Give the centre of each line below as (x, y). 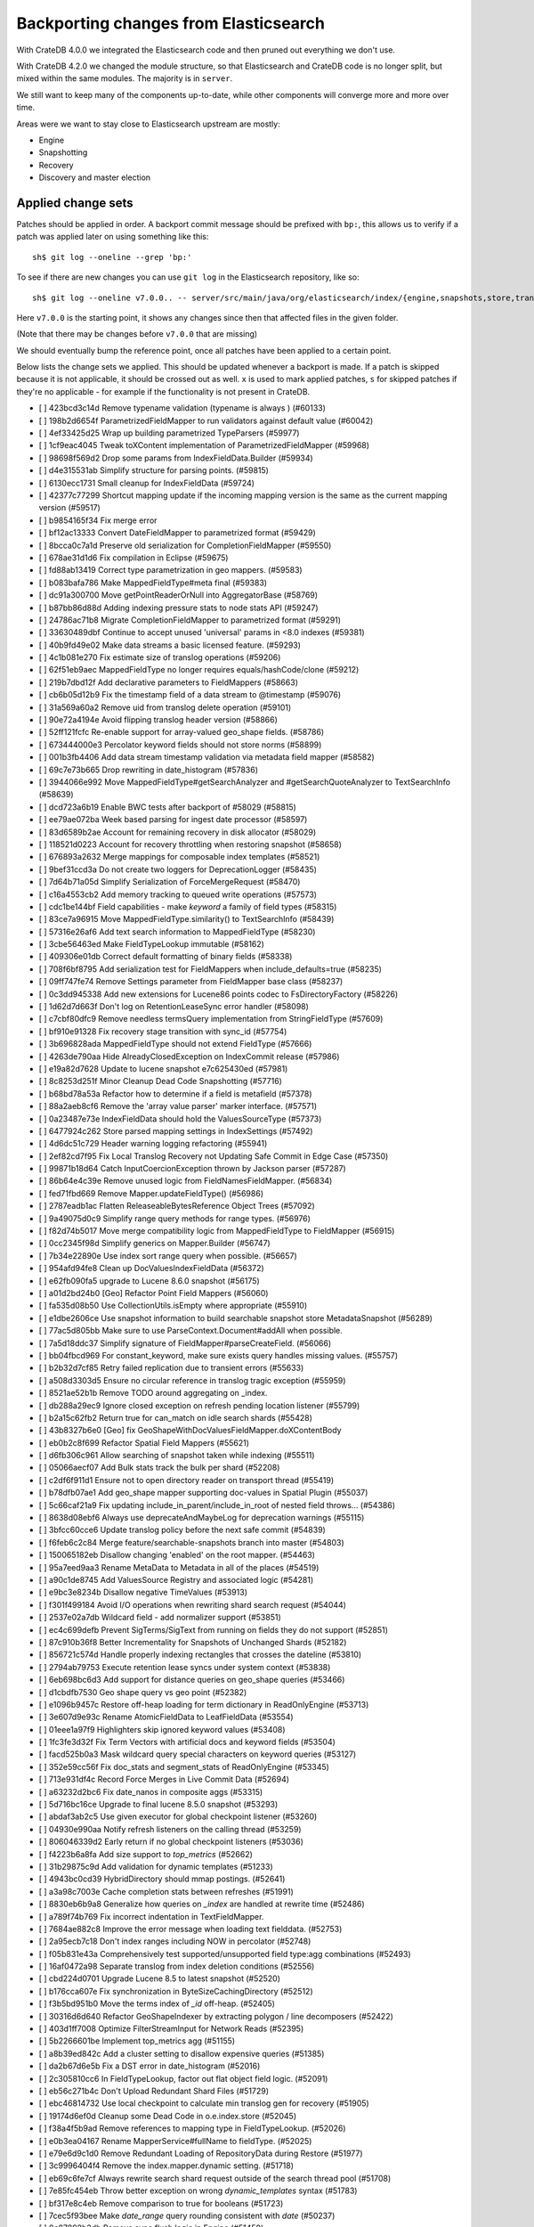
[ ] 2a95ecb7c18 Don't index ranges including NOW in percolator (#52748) (175, 1941)
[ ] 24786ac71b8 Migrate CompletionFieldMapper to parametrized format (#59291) (190, 620)
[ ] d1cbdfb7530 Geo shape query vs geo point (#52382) (143, 1692)
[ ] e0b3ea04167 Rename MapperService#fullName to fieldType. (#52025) (175, 2141)
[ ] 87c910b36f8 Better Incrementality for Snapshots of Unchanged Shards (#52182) (193, 1642)
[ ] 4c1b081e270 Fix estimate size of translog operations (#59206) (160, 657)
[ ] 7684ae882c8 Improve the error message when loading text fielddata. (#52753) (190, 1929)
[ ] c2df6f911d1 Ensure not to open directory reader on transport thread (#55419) (186, 1480)
